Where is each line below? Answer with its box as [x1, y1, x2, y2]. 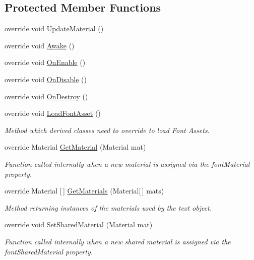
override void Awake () [5, 40, 75, 50]
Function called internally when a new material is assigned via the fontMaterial [5, 158, 250, 169]
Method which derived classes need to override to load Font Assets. [5, 124, 210, 135]
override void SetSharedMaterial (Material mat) [5, 219, 153, 230]
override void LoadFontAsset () [5, 108, 101, 118]
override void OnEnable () [5, 57, 86, 68]
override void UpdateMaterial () [5, 23, 104, 34]
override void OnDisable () [5, 74, 87, 84]
